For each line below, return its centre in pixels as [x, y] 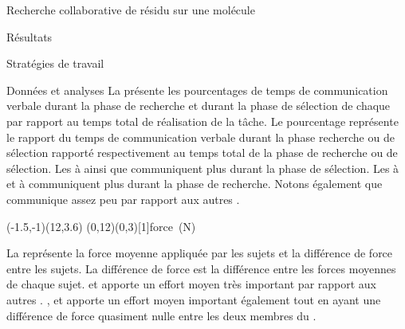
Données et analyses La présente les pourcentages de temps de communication [197, 90]
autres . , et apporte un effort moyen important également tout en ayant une [194, 299]
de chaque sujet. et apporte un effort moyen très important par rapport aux [192, 284]
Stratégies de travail [55, 63]
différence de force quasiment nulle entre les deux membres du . [161, 315]
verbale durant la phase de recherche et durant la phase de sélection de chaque [199, 106]
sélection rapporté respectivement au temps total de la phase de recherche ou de [202, 153]
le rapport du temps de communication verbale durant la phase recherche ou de [201, 137]
